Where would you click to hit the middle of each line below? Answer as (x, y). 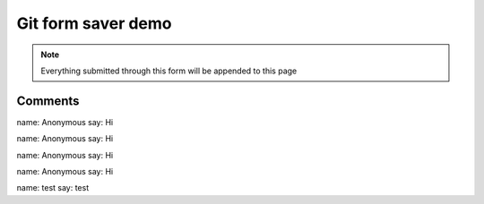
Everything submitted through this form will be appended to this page (169, 71)
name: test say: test (53, 188)
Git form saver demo (94, 23)
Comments (48, 101)
